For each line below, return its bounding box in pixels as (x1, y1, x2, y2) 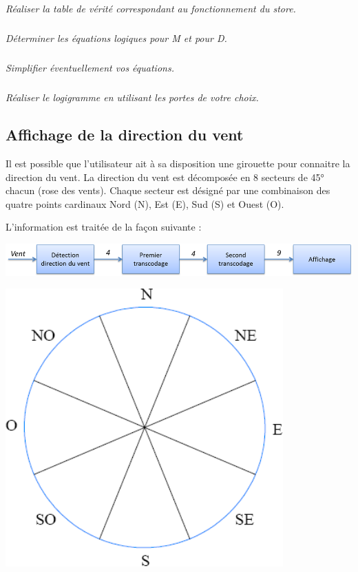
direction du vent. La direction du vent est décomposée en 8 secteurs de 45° (6, 169, 324, 184)
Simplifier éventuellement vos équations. (6, 61, 174, 75)
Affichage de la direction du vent (6, 124, 244, 145)
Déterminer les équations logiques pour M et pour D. (6, 31, 227, 45)
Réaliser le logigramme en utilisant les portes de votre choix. (6, 90, 259, 105)
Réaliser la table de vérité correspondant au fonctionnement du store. (6, 1, 296, 16)
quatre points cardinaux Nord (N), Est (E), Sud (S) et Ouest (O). (6, 196, 284, 211)
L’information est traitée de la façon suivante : (6, 220, 202, 234)
